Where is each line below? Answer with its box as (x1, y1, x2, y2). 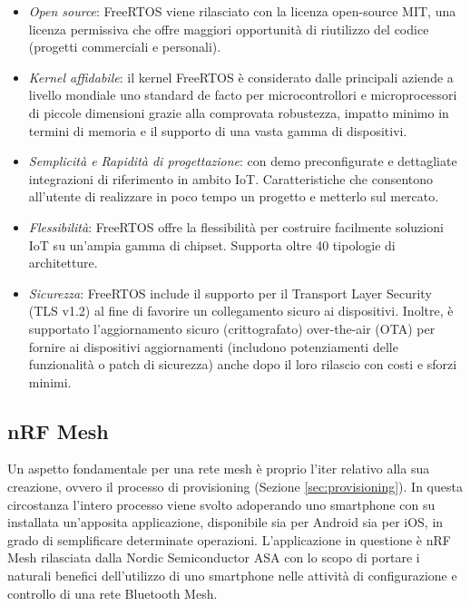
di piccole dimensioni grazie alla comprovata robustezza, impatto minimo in (28, 103, 449, 122)
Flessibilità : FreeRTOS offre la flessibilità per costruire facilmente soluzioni (28, 217, 444, 236)
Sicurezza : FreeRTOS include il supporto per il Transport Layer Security (28, 283, 432, 302)
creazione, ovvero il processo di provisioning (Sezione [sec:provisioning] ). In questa (7, 477, 463, 496)
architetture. (28, 253, 98, 272)
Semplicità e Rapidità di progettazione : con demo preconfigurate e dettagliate (28, 151, 457, 171)
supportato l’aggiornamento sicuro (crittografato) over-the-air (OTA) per (28, 318, 436, 337)
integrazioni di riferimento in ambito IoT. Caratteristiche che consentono (28, 169, 434, 188)
